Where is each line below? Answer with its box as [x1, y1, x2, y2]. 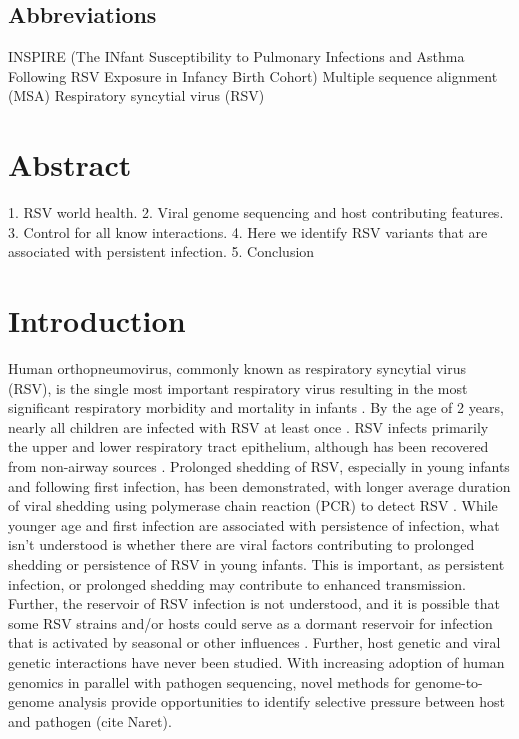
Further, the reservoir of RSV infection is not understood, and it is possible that [8, 593, 500, 614]
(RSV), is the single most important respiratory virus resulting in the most [8, 377, 468, 398]
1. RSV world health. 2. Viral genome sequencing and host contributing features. [8, 202, 504, 223]
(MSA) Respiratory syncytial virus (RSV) [8, 85, 265, 106]
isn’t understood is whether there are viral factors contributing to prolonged [8, 534, 475, 555]
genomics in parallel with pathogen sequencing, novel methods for [8, 671, 411, 692]
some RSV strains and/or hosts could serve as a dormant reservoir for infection [8, 612, 493, 633]
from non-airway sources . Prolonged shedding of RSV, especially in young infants [8, 455, 510, 476]
